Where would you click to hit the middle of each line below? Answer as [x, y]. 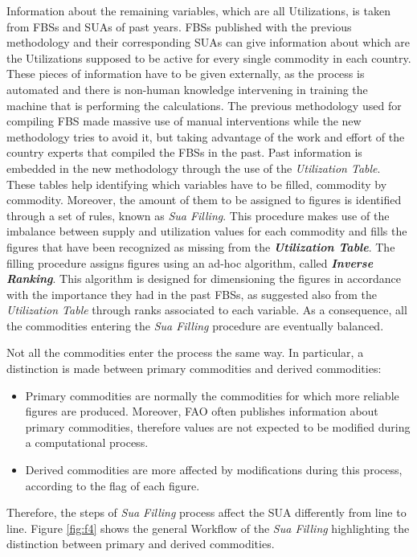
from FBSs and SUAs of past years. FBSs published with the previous [179, 26]
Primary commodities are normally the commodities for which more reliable [212, 395]
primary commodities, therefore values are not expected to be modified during [218, 426]
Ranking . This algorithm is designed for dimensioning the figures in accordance [204, 278]
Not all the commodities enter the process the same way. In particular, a [185, 352]
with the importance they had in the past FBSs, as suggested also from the [192, 294]
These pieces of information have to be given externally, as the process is [186, 74]
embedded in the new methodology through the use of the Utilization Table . [194, 168]
